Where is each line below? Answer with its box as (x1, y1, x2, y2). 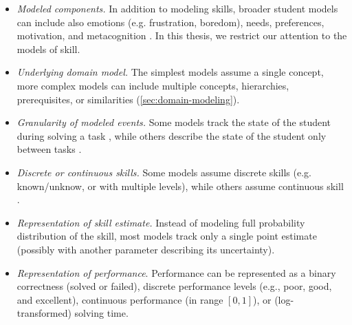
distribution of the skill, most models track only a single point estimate (16, 229, 317, 243)
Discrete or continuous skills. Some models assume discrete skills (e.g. (16, 165, 311, 179)
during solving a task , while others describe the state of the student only (16, 128, 327, 143)
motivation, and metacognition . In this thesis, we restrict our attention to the (16, 28, 347, 43)
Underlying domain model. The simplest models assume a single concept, (16, 65, 324, 79)
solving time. (74, 306, 129, 320)
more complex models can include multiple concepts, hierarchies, (16, 78, 289, 92)
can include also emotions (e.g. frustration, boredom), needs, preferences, (16, 14, 324, 29)
